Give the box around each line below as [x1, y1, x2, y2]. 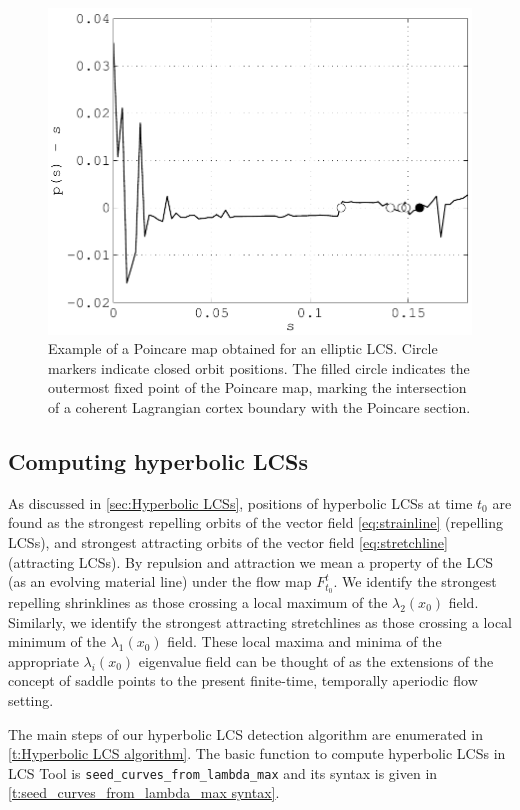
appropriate [8, 650, 79, 671]
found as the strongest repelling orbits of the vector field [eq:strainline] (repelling [8, 512, 503, 533]
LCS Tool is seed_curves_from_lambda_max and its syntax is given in [8, 762, 438, 783]
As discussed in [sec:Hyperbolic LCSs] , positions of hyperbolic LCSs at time [8, 492, 473, 513]
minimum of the [8, 631, 106, 652]
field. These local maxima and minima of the [167, 631, 442, 652]
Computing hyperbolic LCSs [8, 445, 308, 476]
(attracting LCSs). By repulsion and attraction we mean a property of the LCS [8, 551, 494, 572]
